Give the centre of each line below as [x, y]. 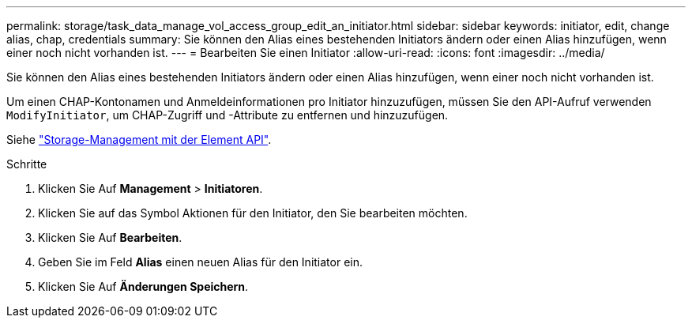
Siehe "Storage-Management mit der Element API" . [139, 139]
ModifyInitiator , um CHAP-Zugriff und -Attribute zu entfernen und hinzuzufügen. [228, 115]
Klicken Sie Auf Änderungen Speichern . [143, 286]
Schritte [27, 164]
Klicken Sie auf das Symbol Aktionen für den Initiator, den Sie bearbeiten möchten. [253, 213]
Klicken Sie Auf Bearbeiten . [110, 237]
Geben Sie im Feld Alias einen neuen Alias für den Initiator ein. [201, 262]
